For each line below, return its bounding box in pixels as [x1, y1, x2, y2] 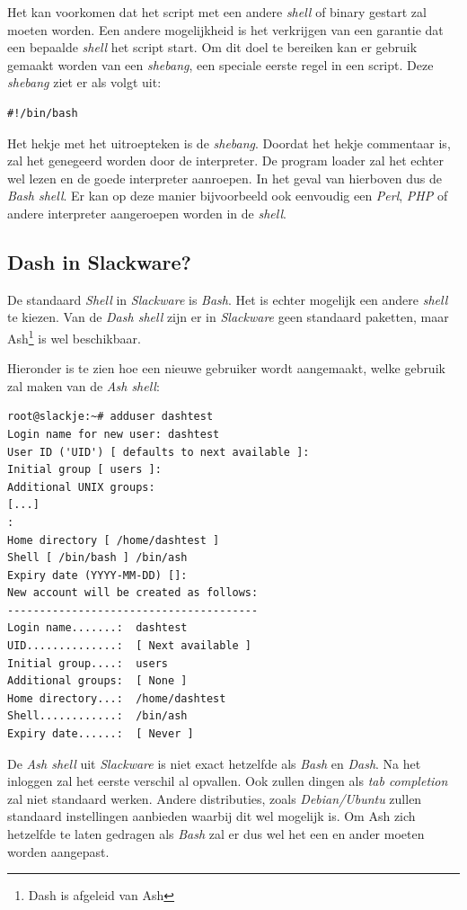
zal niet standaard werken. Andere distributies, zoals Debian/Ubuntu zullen [7, 789, 422, 807]
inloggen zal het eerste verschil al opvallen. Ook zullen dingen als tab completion [7, 772, 448, 790]
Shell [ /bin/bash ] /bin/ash [7, 551, 188, 565]
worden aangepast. [7, 842, 110, 861]
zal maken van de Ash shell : [7, 376, 160, 395]
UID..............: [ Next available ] [7, 639, 252, 653]
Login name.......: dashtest [7, 621, 188, 635]
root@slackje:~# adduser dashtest [7, 410, 214, 424]
